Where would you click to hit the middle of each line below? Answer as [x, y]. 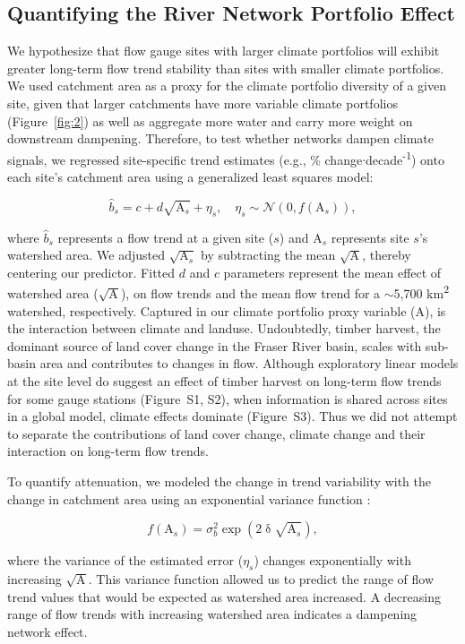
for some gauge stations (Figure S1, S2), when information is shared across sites [228, 398]
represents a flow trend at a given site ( [166, 237]
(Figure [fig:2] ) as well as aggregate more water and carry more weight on [210, 120]
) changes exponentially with [332, 560]
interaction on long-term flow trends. [108, 451]
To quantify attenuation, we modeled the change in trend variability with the [220, 481]
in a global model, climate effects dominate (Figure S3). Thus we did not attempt [232, 416]
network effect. [47, 631]
